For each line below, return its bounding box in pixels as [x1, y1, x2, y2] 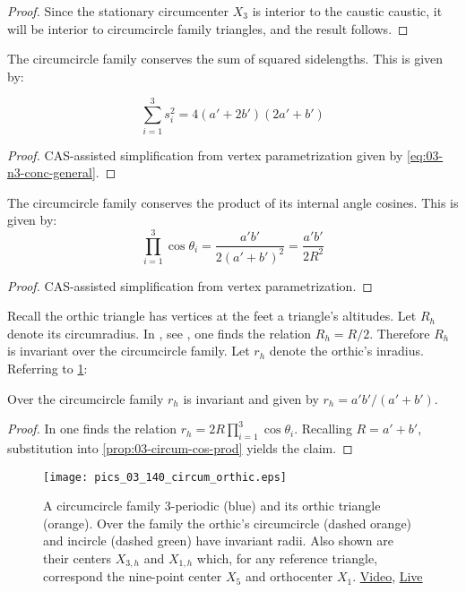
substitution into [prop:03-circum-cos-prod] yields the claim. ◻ [7, 438, 353, 457]
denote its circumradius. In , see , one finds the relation [7, 323, 312, 342]
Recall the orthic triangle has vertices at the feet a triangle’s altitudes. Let [7, 306, 417, 325]
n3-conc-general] [7, 163, 96, 182]
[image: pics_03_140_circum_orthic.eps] [43, 470, 288, 484]
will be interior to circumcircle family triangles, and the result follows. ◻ [7, 19, 409, 38]
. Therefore [369, 323, 430, 342]
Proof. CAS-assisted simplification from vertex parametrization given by [7, 145, 403, 164]
